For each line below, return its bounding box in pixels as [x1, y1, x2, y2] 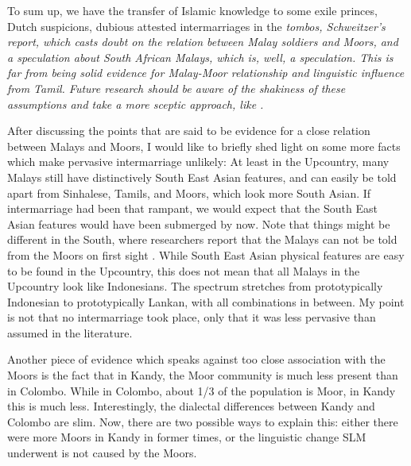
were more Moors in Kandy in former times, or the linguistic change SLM [7, 429, 366, 445]
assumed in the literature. [7, 324, 133, 341]
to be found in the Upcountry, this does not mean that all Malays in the [7, 262, 360, 279]
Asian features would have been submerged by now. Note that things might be [7, 215, 390, 232]
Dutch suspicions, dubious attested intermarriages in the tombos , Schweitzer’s [7, 17, 386, 34]
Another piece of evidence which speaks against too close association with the [7, 351, 386, 368]
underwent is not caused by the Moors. [7, 445, 197, 461]
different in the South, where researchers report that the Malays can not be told [7, 231, 397, 248]
